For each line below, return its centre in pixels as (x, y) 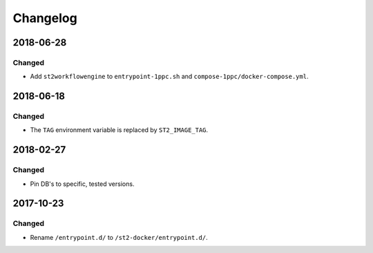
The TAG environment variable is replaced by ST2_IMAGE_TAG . (119, 130)
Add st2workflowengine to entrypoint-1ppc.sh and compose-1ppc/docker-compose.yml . (169, 77)
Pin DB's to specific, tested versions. (82, 184)
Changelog (45, 18)
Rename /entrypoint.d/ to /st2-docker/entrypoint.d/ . (119, 237)
